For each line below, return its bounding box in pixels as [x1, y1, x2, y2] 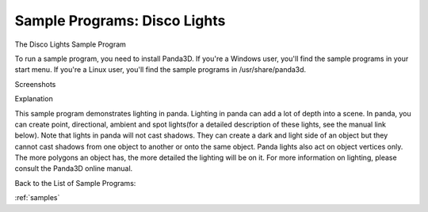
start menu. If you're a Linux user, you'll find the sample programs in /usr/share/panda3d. [14, 65, 307, 74]
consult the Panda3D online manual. [14, 164, 133, 173]
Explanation [14, 94, 53, 104]
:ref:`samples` [14, 193, 60, 203]
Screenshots [14, 79, 56, 89]
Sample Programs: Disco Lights [14, 12, 226, 29]
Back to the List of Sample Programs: [14, 178, 136, 187]
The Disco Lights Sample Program [14, 40, 127, 49]
